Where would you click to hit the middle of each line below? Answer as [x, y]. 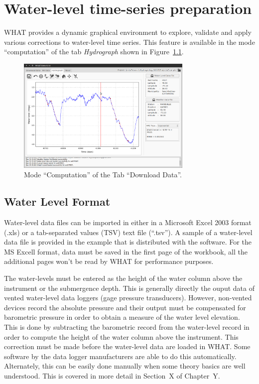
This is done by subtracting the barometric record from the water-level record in [127, 326]
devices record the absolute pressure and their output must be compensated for [125, 307]
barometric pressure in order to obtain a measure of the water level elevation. [122, 317]
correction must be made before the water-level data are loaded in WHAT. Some [127, 346]
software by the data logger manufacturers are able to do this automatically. [120, 356]
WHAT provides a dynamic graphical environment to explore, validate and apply [128, 32]
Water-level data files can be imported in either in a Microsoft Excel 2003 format [128, 222]
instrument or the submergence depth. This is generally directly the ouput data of [129, 288]
